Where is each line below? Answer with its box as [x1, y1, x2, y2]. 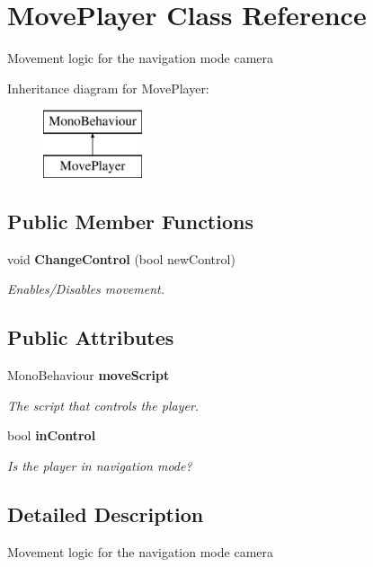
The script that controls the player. [7, 395, 200, 414]
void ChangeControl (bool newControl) [7, 249, 235, 268]
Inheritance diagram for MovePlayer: [7, 78, 209, 97]
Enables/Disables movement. [7, 279, 164, 298]
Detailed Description [7, 500, 204, 527]
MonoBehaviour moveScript [7, 366, 170, 385]
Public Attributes [7, 323, 174, 351]
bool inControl [7, 426, 96, 445]
